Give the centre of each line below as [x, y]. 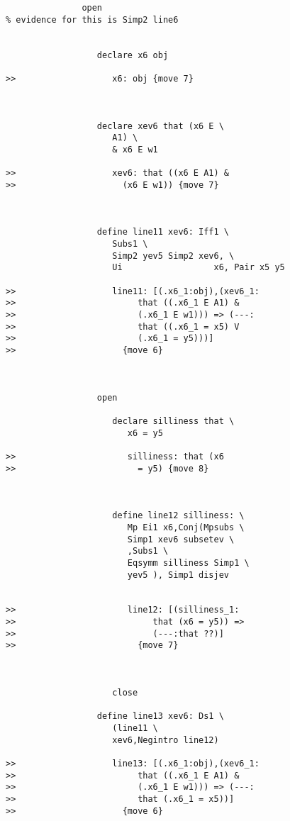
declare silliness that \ [173, 421]
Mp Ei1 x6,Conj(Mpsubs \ [186, 527]
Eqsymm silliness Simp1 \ [188, 563]
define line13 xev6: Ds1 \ [160, 716]
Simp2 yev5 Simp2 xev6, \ [173, 256]
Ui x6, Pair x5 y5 [199, 268]
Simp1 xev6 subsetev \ [181, 539]
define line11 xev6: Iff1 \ [163, 232]
